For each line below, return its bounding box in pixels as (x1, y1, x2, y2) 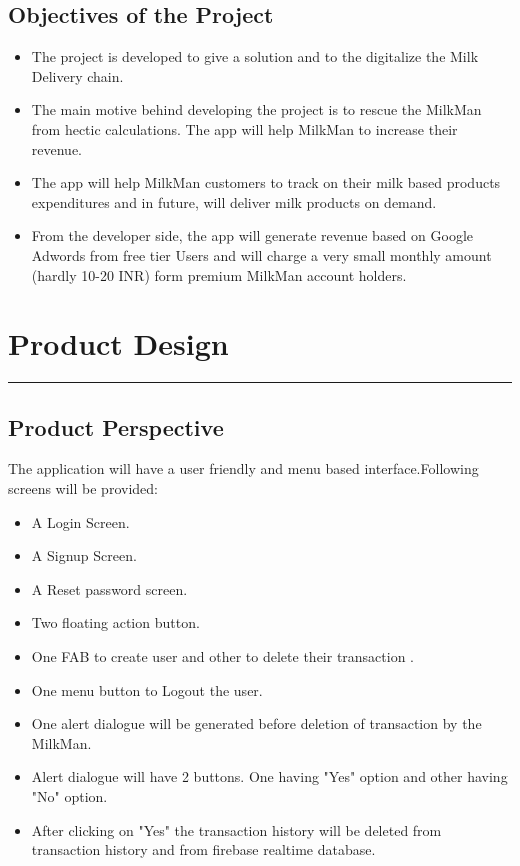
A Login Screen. (31, 511, 130, 532)
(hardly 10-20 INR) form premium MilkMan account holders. (31, 264, 407, 285)
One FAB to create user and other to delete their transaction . (31, 646, 415, 667)
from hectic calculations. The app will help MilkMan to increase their (31, 118, 458, 139)
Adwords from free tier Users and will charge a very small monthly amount (31, 244, 492, 265)
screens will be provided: (8, 478, 158, 499)
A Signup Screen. (31, 545, 137, 566)
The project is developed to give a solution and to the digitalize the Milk (31, 46, 479, 67)
